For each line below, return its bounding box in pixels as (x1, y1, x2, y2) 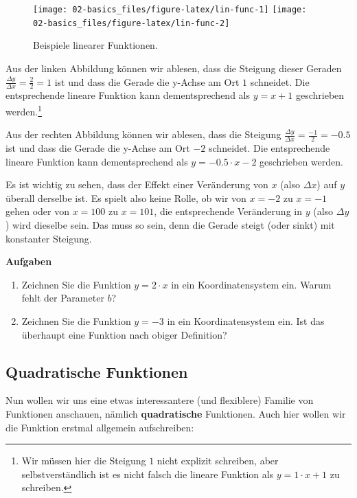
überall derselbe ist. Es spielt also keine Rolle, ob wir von (5, 190, 246, 205)
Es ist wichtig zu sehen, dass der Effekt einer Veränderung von (5, 177, 268, 192)
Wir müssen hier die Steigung (21, 453, 146, 468)
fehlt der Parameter (21, 291, 104, 305)
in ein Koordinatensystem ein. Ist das (167, 313, 325, 328)
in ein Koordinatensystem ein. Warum (171, 277, 332, 291)
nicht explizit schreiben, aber (157, 453, 279, 468)
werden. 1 (5, 102, 42, 118)
